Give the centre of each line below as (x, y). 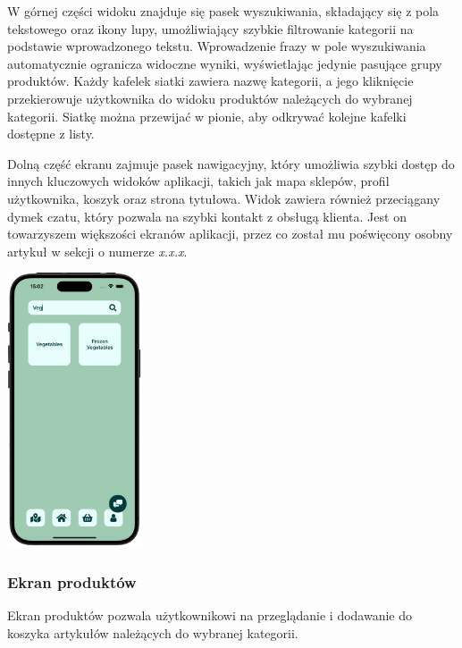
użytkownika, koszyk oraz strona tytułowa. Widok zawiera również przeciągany (224, 198)
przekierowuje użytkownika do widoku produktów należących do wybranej (210, 98)
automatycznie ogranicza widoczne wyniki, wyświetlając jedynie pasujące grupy (225, 63)
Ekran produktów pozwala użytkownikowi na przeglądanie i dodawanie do (210, 615)
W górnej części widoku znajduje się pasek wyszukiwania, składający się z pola (223, 11)
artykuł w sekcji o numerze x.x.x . (97, 251)
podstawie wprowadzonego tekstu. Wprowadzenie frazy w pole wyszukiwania (217, 46)
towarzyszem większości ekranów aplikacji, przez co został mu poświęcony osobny (230, 234)
